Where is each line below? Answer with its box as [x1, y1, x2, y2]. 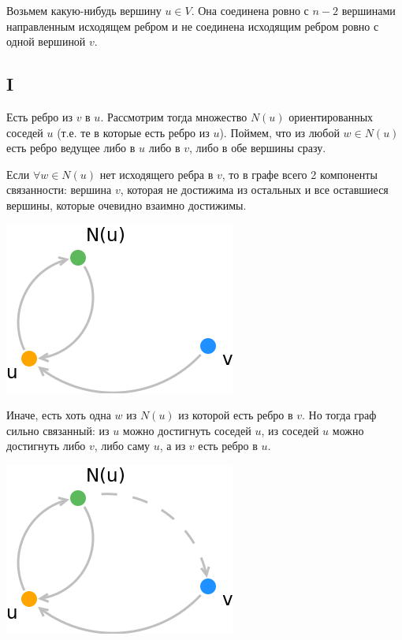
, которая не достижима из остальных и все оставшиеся [120, 181, 389, 198]
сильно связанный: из [6, 422, 110, 438]
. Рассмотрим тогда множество [100, 108, 248, 125]
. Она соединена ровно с [191, 2, 309, 18]
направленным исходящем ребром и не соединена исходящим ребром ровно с [6, 17, 379, 34]
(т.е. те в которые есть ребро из [57, 124, 210, 140]
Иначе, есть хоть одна [6, 407, 111, 423]
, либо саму [94, 437, 151, 454]
